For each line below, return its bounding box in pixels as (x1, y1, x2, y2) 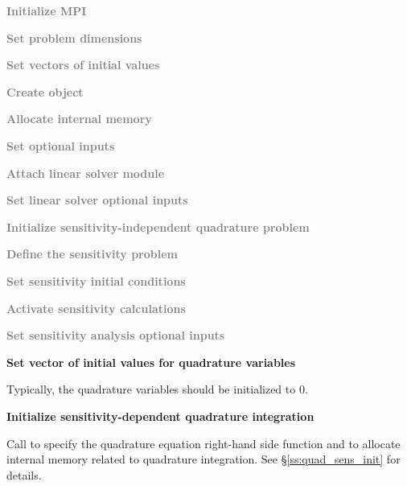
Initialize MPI (6, 2, 87, 19)
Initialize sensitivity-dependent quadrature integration (6, 407, 314, 424)
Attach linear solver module (6, 164, 165, 181)
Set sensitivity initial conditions (6, 272, 186, 289)
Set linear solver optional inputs (6, 192, 188, 208)
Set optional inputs (6, 137, 115, 154)
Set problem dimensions (6, 29, 142, 46)
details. (6, 466, 42, 483)
